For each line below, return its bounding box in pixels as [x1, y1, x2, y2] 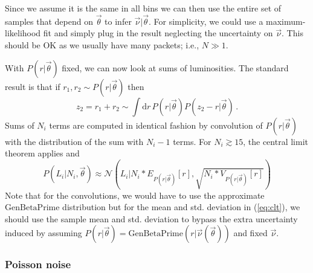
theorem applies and [5, 147, 80, 159]
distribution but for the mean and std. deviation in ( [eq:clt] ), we [62, 201, 300, 213]
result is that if [5, 80, 60, 92]
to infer [105, 14, 132, 27]
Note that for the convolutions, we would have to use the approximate [5, 188, 265, 201]
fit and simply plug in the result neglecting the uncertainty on [43, 27, 273, 39]
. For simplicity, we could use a [149, 14, 263, 27]
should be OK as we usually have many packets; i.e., [5, 39, 199, 51]
